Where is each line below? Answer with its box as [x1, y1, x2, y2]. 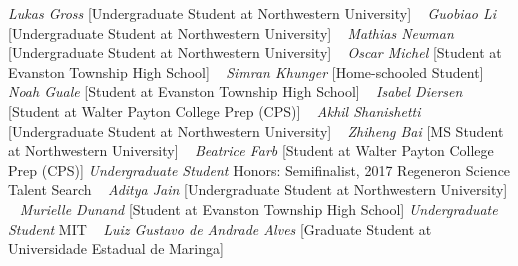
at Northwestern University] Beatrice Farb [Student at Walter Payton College [8, 140, 494, 161]
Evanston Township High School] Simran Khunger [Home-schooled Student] [8, 61, 484, 82]
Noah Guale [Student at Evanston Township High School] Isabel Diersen [8, 81, 463, 102]
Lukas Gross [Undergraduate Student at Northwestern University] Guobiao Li [8, 3, 497, 23]
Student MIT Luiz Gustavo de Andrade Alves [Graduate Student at [8, 218, 432, 239]
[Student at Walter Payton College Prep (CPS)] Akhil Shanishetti [8, 100, 421, 121]
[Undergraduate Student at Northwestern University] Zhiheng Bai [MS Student [8, 120, 504, 141]
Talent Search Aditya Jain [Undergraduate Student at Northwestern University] [8, 179, 508, 200]
